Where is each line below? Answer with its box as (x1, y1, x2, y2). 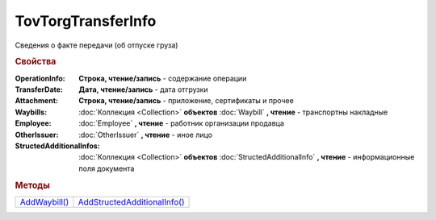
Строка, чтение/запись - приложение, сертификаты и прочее (78, 96, 294, 106)
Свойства (15, 56, 57, 68)
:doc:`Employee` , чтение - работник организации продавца (78, 118, 284, 128)
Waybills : (15, 107, 48, 117)
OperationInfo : (15, 73, 66, 83)
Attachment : (15, 96, 58, 106)
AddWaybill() (19, 196, 69, 207)
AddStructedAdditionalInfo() (78, 196, 185, 207)
